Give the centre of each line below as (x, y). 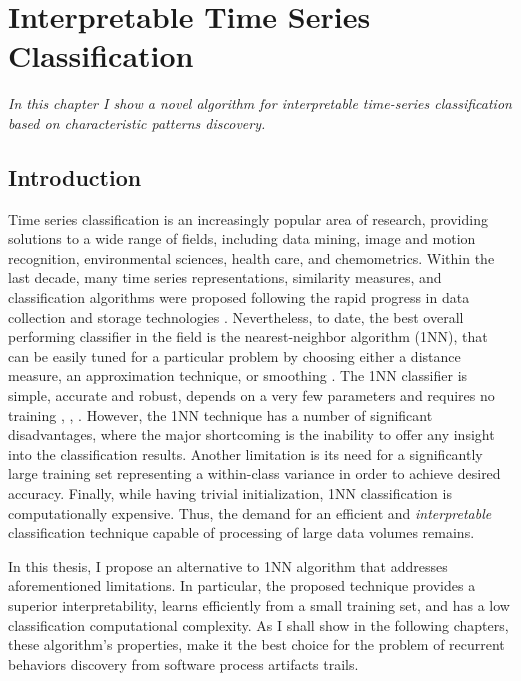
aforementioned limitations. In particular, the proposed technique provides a (242, 585)
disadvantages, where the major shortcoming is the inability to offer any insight (251, 434)
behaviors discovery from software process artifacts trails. (183, 663)
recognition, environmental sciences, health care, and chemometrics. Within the (251, 257)
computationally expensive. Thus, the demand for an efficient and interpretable (250, 512)
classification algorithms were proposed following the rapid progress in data (239, 297)
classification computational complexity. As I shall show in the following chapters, (258, 624)
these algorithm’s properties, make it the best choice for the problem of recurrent (256, 644)
